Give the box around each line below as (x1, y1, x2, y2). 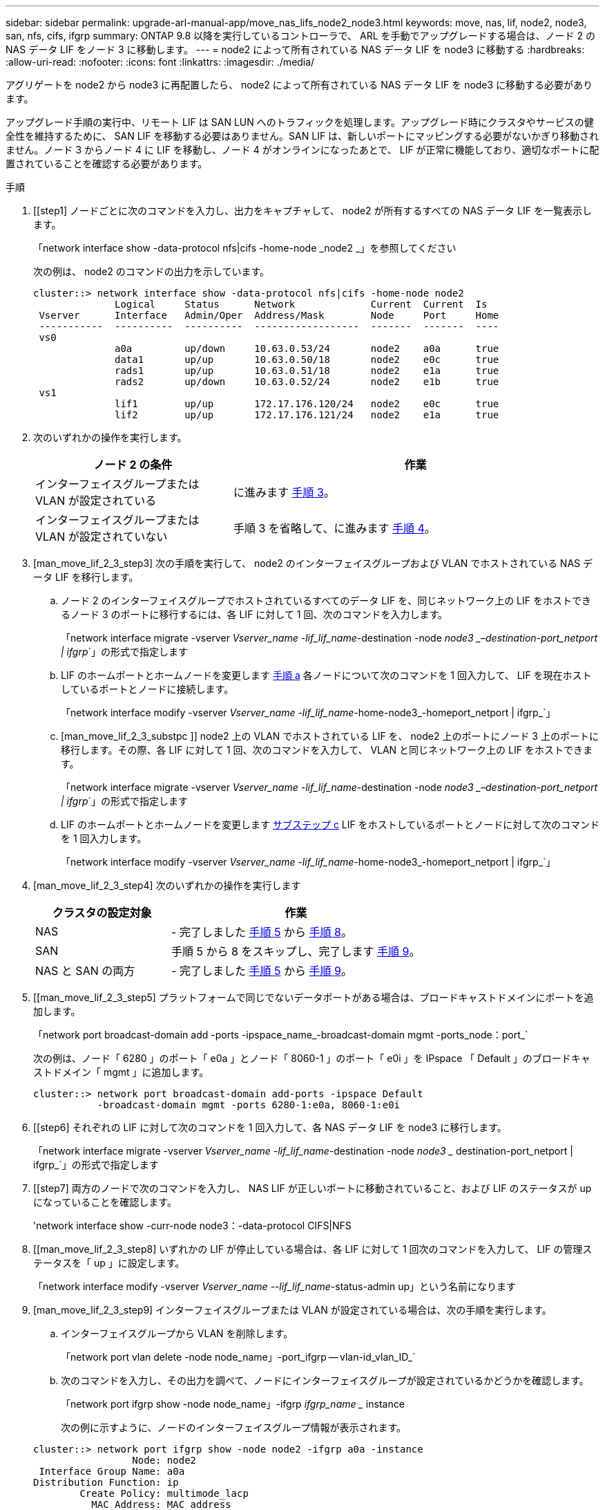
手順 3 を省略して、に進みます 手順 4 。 (233, 521, 436, 535)
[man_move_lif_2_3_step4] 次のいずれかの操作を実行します (33, 879, 301, 891)
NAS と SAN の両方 (35, 964, 135, 978)
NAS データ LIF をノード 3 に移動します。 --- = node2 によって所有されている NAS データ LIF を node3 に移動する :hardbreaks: (6, 44, 585, 55)
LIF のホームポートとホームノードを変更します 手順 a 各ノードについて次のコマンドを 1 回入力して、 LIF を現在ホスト (61, 669, 592, 681)
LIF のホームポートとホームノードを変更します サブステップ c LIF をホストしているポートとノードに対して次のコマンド (61, 819, 599, 830)
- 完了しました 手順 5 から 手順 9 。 (171, 964, 352, 978)
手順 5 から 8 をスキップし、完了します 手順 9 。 (171, 944, 421, 958)
